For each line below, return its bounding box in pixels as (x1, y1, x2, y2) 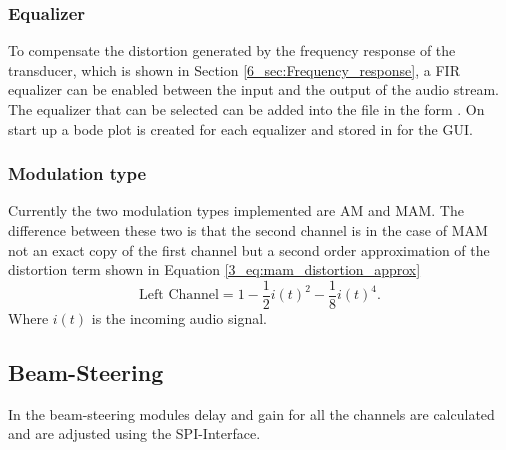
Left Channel (139, 288, 219, 303)
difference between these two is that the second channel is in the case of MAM (8, 220, 488, 240)
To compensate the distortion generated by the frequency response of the (8, 40, 456, 61)
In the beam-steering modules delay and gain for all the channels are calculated (8, 403, 495, 424)
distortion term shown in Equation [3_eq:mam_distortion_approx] (8, 259, 421, 280)
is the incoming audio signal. (91, 307, 267, 328)
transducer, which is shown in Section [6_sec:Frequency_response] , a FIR (8, 59, 460, 80)
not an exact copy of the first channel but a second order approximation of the (8, 239, 490, 260)
